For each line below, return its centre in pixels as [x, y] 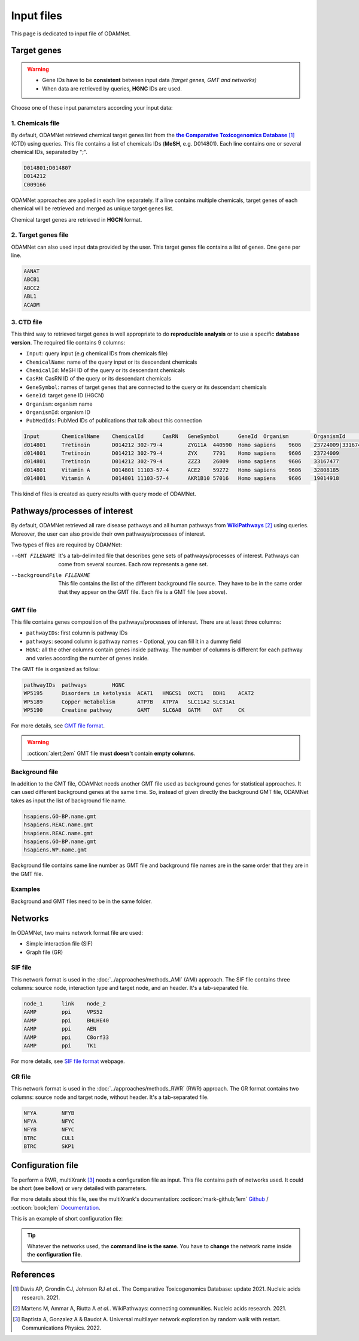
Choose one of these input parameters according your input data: [92, 108]
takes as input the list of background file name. [69, 801]
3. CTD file [27, 322]
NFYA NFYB [49, 1113]
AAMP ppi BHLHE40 [66, 1020]
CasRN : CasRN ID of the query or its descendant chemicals [99, 379]
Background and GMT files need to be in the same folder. [82, 901]
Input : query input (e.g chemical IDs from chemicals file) [97, 354]
